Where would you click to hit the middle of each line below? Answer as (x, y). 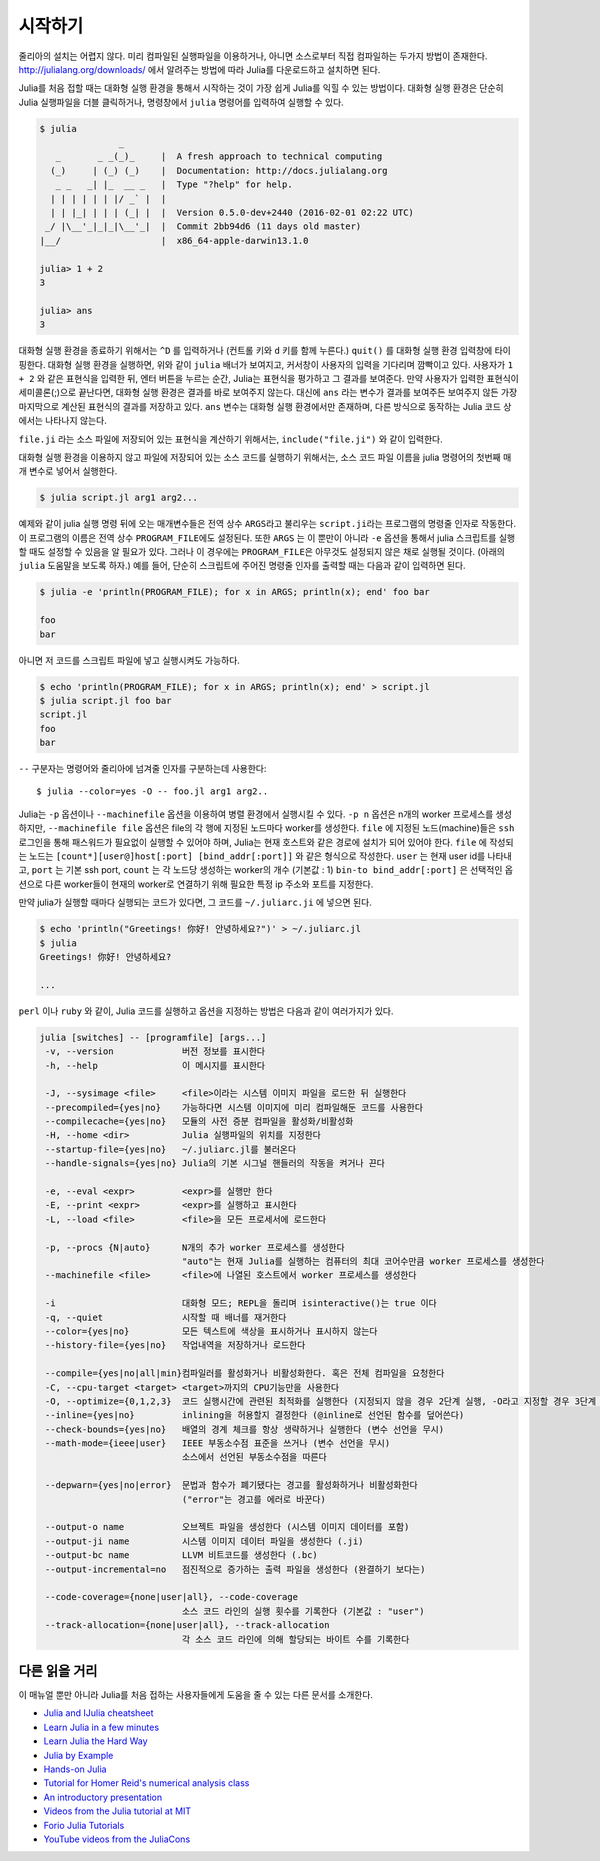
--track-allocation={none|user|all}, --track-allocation (187, 1625)
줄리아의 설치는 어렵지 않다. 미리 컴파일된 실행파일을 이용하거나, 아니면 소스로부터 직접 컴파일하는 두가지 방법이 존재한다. (253, 56)
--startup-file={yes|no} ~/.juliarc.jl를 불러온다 (171, 1149)
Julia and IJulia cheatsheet (98, 1713)
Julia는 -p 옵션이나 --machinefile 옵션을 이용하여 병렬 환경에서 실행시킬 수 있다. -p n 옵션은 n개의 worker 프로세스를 (256, 814)
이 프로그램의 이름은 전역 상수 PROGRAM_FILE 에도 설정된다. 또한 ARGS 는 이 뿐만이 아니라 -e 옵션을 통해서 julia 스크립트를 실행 (266, 537)
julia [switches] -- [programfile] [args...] (153, 1037)
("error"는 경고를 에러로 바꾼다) (254, 1499)
